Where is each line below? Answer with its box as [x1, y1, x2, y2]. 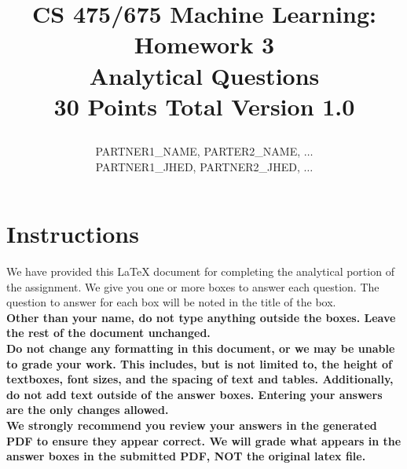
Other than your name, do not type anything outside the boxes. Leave [6, 309, 396, 325]
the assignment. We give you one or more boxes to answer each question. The [6, 278, 379, 295]
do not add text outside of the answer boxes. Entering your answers [6, 386, 383, 402]
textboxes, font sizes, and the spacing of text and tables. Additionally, [6, 371, 394, 387]
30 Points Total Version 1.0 [53, 90, 355, 122]
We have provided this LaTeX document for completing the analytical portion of [6, 263, 394, 280]
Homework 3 [134, 28, 275, 60]
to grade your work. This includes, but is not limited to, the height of [6, 355, 392, 372]
